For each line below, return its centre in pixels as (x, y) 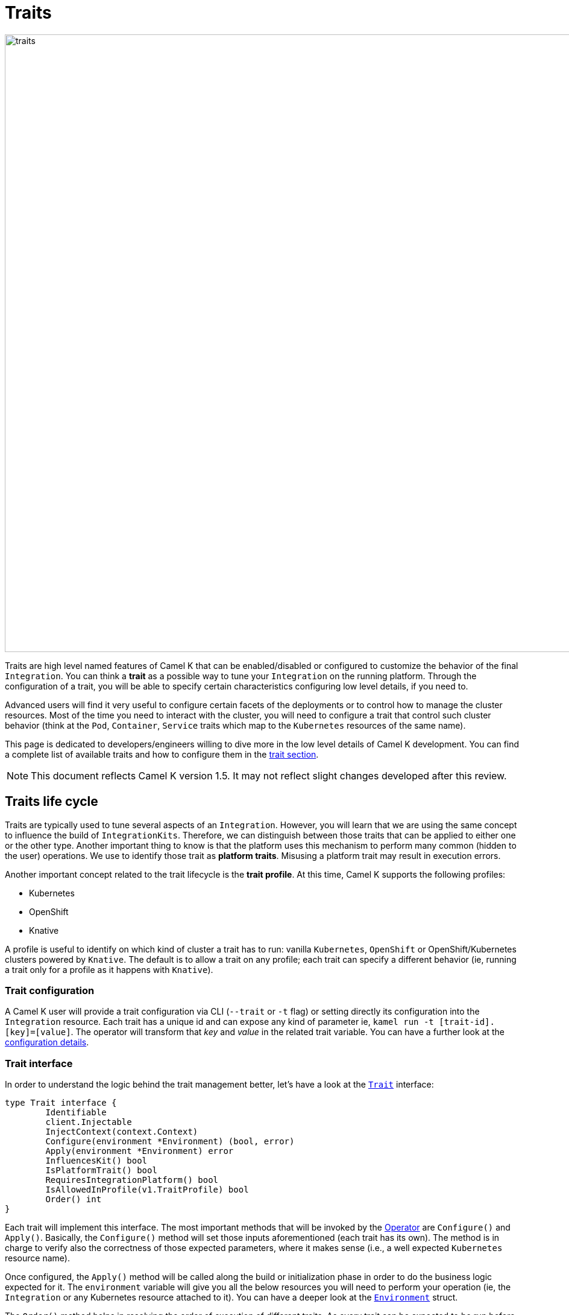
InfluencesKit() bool (96, 1161)
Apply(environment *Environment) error (140, 1151)
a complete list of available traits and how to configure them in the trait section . (162, 754)
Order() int (74, 1199)
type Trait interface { (61, 1103)
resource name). (37, 1258)
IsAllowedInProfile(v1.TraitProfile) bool (147, 1190)
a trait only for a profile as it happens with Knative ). (109, 969)
